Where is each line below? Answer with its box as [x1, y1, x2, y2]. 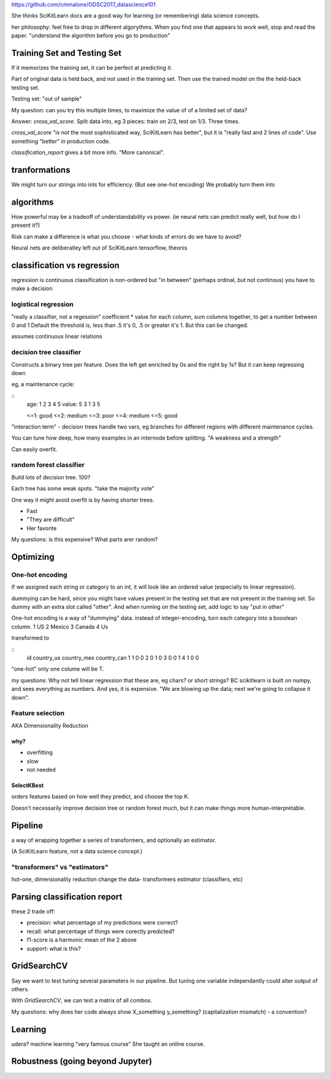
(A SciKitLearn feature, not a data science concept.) [11, 848, 143, 855]
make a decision [11, 285, 53, 292]
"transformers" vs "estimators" [11, 863, 108, 871]
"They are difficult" [26, 516, 75, 524]
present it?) [11, 221, 40, 229]
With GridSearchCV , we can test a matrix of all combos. [11, 997, 153, 1004]
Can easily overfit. [11, 445, 58, 453]
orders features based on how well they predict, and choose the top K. [11, 793, 189, 800]
